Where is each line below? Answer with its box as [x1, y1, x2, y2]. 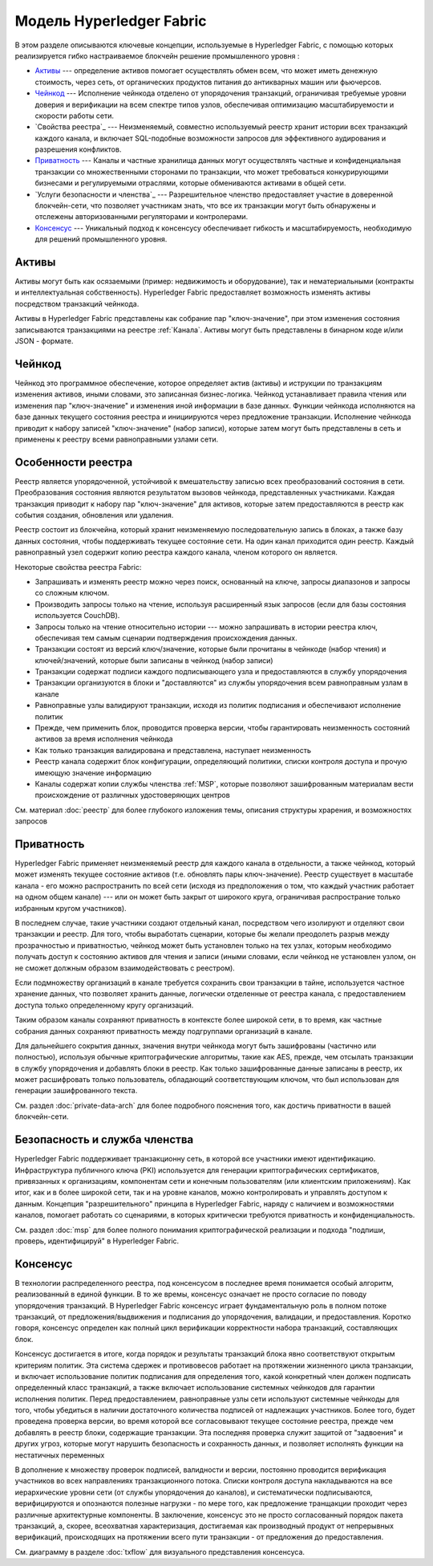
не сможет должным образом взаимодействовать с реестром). [14, 963, 236, 973]
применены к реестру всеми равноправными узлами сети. [14, 434, 219, 444]
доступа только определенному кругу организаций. [14, 1000, 194, 1010]
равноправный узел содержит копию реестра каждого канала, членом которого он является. [14, 547, 338, 557]
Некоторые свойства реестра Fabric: [14, 562, 142, 571]
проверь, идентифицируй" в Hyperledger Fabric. [14, 1236, 180, 1246]
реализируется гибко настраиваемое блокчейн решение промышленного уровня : [14, 51, 300, 60]
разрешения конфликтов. [34, 144, 122, 154]
